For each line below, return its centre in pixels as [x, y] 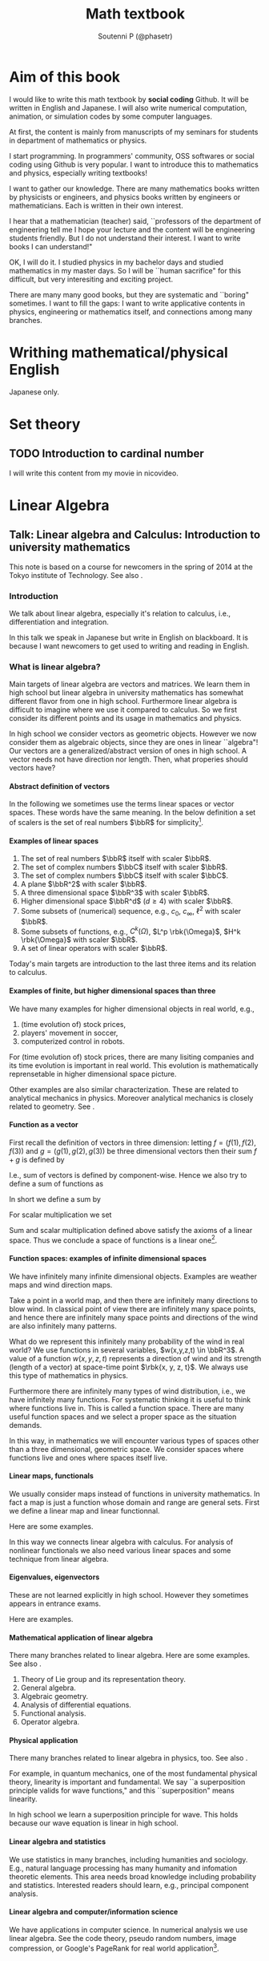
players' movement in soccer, [69, 1033]
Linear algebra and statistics [58, 1842]
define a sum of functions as [56, 1183]
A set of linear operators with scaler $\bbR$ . [94, 948]
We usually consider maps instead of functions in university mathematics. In [135, 1494]
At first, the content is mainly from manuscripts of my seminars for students [134, 131]
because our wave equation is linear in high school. [94, 1823]
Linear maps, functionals [52, 1476]
